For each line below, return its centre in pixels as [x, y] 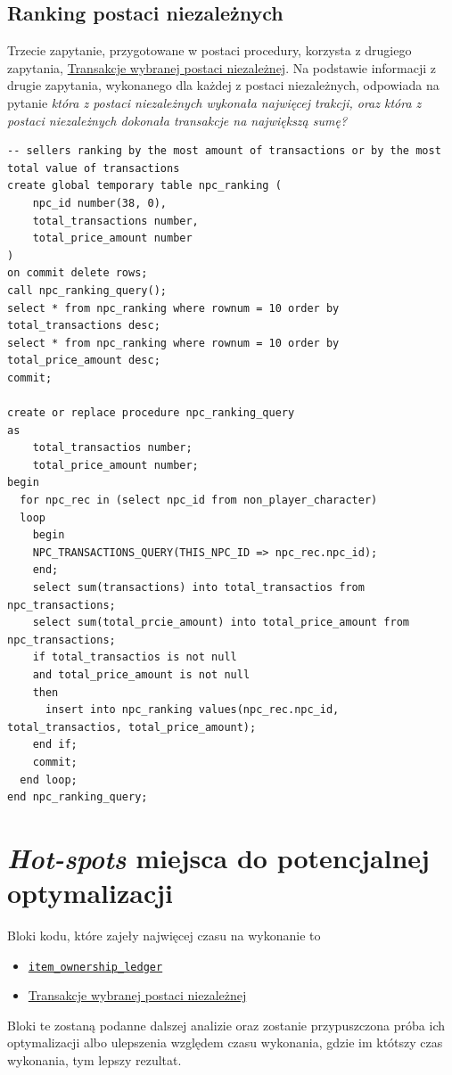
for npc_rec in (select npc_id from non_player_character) [199, 501]
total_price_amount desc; [84, 361]
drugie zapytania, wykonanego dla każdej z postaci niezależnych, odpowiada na [223, 85]
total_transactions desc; [84, 326]
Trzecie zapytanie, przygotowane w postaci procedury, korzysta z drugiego [210, 50]
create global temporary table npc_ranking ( [144, 186]
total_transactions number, [115, 221]
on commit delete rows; [78, 273]
